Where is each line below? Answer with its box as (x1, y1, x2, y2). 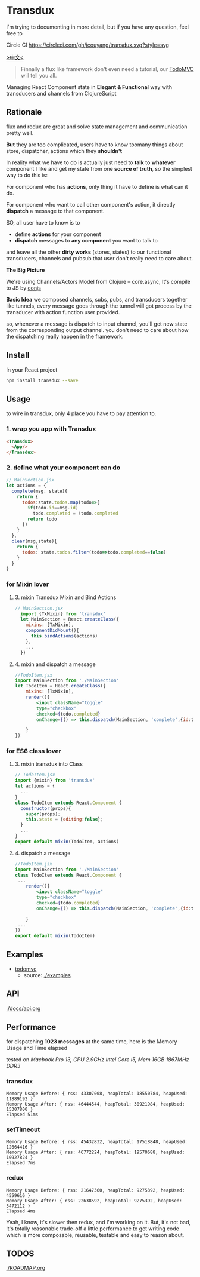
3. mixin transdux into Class (14, 760, 83, 768)
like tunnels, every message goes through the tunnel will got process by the (6, 302, 192, 309)
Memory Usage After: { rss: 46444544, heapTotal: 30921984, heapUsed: (6, 1101, 185, 1107)
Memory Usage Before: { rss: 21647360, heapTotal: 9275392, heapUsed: (6, 1187, 185, 1193)
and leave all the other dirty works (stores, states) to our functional (6, 248, 171, 256)
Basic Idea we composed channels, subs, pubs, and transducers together (6, 296, 187, 303)
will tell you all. (20, 72, 57, 79)
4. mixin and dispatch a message (14, 661, 96, 668)
